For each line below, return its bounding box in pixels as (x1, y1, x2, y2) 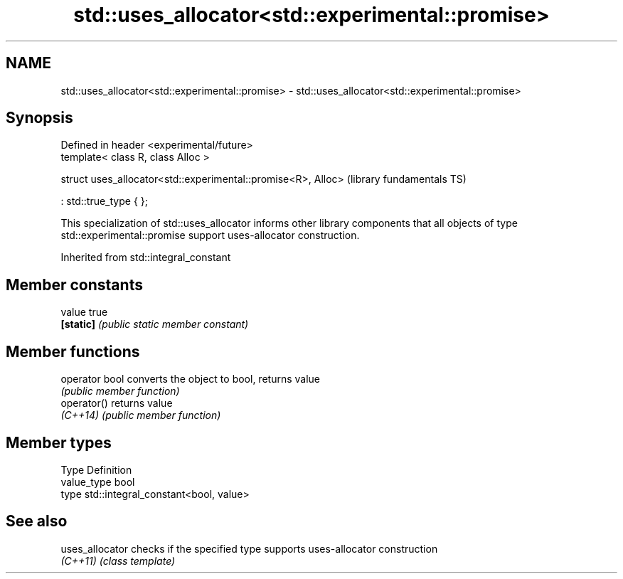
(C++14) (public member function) (60, 409, 221, 422)
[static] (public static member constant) (60, 318, 249, 331)
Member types (6, 433, 112, 452)
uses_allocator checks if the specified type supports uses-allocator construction (60, 542, 438, 555)
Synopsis (6, 109, 73, 127)
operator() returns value (60, 397, 173, 410)
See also (6, 512, 68, 531)
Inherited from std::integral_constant (60, 251, 231, 264)
